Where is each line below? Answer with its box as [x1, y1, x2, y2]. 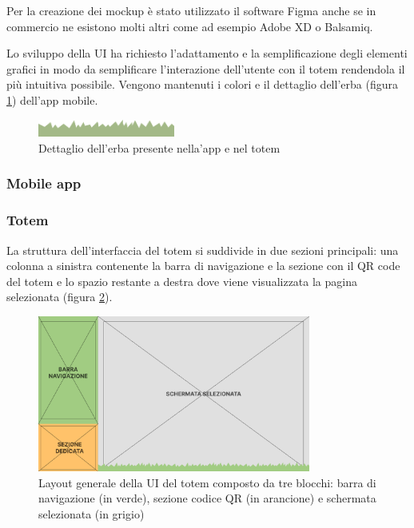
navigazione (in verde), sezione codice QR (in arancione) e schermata [38, 490, 376, 506]
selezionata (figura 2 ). [6, 288, 113, 305]
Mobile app [6, 173, 82, 193]
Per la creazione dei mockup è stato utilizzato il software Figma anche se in [6, 2, 376, 18]
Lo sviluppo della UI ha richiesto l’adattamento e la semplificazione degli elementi [6, 45, 408, 62]
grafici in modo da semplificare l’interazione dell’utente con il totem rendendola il [6, 60, 405, 77]
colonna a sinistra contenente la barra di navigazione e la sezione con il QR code [6, 257, 400, 274]
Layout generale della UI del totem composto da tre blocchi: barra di [38, 474, 376, 490]
